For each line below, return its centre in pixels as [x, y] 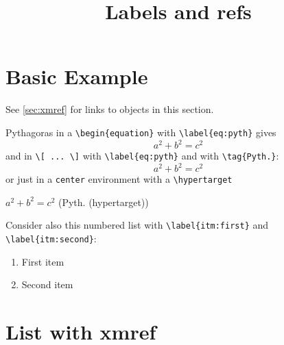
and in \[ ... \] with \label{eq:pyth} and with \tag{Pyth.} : [142, 156]
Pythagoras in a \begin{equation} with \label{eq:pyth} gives [141, 132]
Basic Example [77, 76]
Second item [47, 284]
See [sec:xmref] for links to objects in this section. [110, 109]
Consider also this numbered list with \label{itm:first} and [137, 225]
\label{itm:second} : [51, 239]
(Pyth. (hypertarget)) [104, 202]
